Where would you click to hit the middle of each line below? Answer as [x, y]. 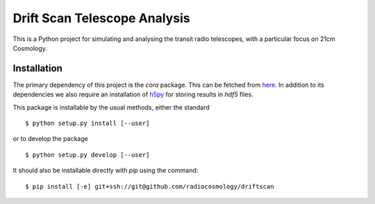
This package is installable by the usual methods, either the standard [111, 107]
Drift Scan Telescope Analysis [101, 18]
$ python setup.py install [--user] [87, 124]
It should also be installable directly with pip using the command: [106, 171]
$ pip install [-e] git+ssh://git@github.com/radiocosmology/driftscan [150, 186]
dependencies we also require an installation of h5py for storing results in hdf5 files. [133, 94]
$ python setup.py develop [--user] [87, 155]
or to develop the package [50, 139]
